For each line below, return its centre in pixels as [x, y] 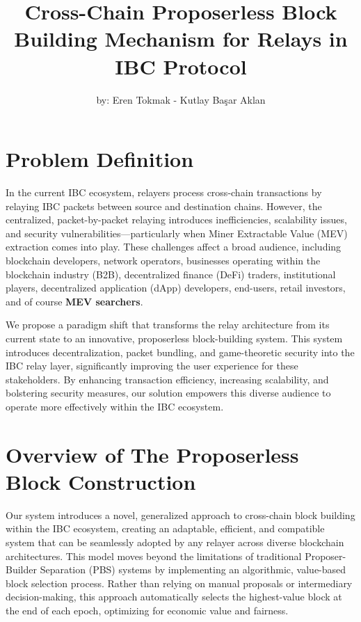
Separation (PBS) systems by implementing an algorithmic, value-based [193, 569]
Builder [21, 569]
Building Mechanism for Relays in [181, 39]
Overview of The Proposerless [152, 454]
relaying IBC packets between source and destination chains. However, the [164, 206]
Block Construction [101, 481]
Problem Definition [100, 159]
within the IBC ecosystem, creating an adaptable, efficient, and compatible [165, 528]
